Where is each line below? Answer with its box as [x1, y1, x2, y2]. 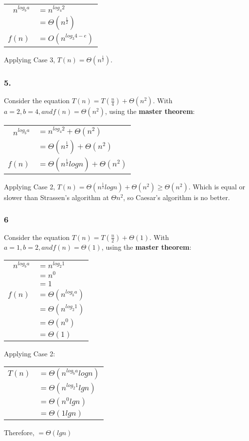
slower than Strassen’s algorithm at [4, 192, 109, 202]
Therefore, [4, 427, 35, 437]
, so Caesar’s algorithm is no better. [123, 192, 230, 202]
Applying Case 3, [4, 54, 55, 64]
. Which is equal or [188, 182, 246, 192]
